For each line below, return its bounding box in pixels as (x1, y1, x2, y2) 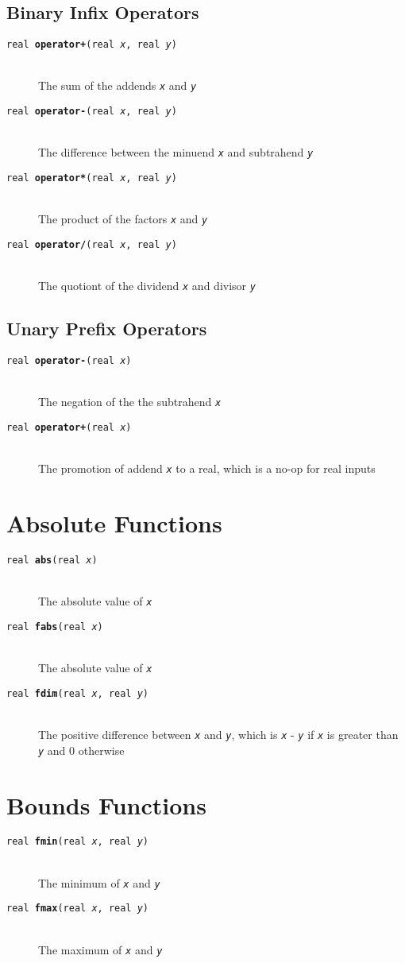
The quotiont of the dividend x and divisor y (38, 277, 256, 294)
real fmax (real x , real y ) (6, 903, 149, 915)
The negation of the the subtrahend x (38, 393, 222, 410)
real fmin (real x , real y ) (6, 836, 149, 848)
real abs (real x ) (6, 554, 98, 566)
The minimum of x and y (38, 874, 160, 891)
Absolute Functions (6, 507, 222, 540)
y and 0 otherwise (38, 741, 125, 758)
